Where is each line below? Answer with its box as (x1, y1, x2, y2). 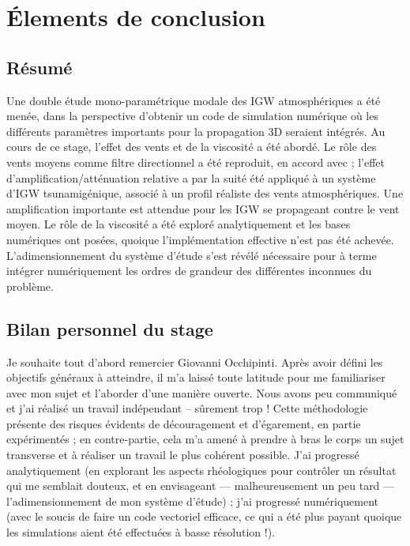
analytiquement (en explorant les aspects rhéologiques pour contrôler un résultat (6, 461, 397, 478)
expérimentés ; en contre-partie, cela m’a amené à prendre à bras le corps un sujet (6, 431, 404, 447)
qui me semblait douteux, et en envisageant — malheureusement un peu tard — (6, 477, 395, 494)
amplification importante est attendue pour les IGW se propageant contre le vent (6, 200, 400, 217)
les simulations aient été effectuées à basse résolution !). (6, 524, 276, 540)
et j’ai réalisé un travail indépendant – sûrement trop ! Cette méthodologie (6, 400, 368, 416)
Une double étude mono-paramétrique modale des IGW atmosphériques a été (6, 92, 381, 108)
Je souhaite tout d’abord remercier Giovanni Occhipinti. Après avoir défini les (6, 353, 383, 370)
